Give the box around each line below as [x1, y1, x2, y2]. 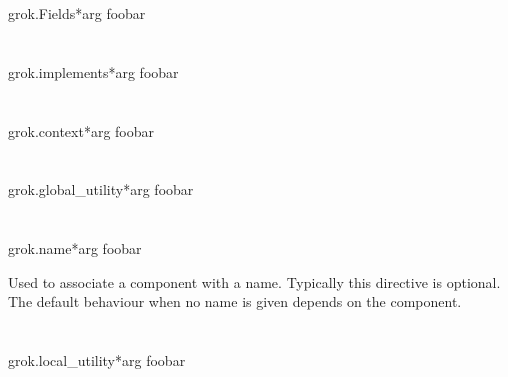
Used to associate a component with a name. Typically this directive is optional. [8, 271, 501, 292]
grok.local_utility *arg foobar [8, 350, 186, 371]
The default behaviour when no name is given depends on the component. [8, 291, 462, 312]
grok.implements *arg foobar [8, 61, 179, 82]
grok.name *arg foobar [8, 238, 142, 259]
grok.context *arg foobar [8, 120, 155, 141]
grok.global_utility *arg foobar [8, 179, 194, 200]
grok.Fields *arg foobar [8, 3, 146, 23]
